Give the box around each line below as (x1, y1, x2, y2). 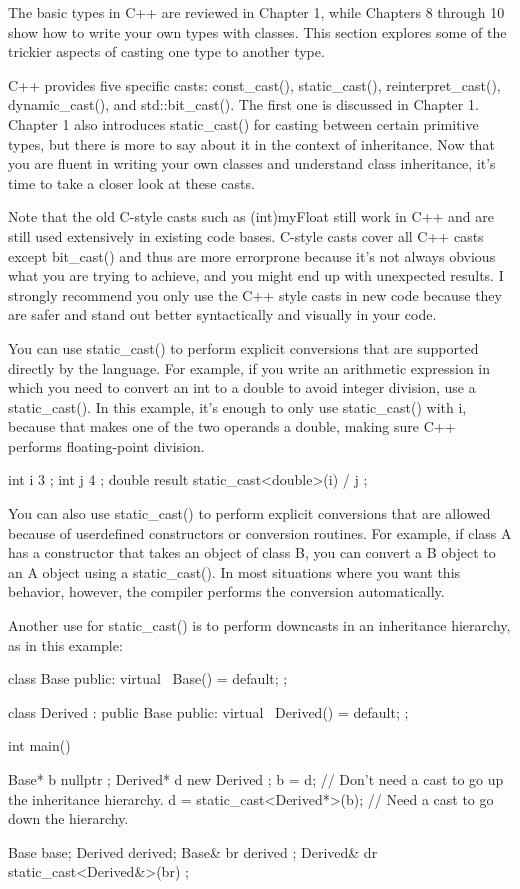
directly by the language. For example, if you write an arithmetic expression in (8, 357, 491, 378)
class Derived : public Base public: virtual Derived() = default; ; (8, 701, 409, 722)
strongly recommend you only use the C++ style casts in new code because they (8, 284, 502, 305)
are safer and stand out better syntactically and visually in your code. (8, 304, 437, 325)
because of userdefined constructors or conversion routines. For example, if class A (8, 522, 512, 543)
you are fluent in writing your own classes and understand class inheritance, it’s (8, 153, 496, 174)
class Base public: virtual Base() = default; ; (8, 668, 288, 689)
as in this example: (8, 634, 123, 655)
